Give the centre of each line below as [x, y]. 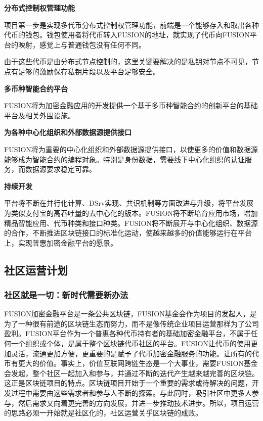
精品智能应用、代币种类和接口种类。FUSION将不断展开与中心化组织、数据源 [131, 223]
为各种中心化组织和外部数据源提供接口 [68, 132]
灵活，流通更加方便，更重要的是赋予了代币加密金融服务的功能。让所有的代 [135, 353]
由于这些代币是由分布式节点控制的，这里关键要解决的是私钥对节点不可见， [128, 61]
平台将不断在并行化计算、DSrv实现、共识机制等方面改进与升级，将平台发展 [129, 203]
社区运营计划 [36, 270]
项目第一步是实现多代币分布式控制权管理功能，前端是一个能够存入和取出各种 [131, 25]
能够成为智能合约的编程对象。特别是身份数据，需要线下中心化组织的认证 [124, 159]
